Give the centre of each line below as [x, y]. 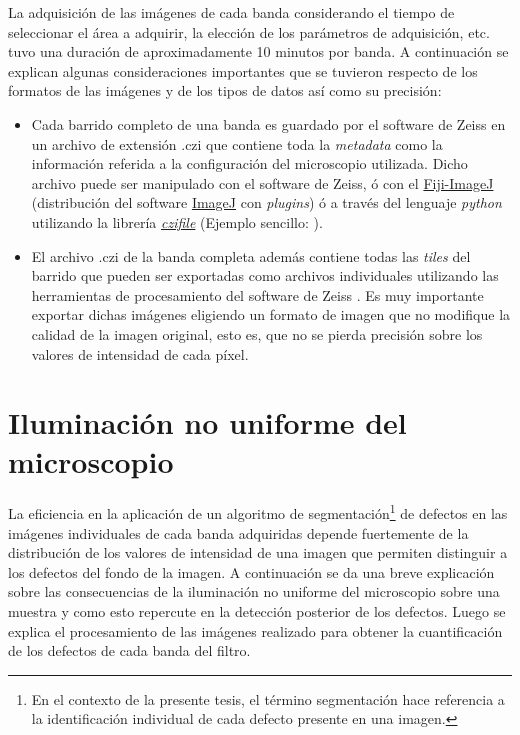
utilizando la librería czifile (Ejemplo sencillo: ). [177, 221]
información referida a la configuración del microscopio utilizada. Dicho [249, 163]
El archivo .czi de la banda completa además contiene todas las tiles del [251, 255]
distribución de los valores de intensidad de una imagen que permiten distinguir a [258, 552]
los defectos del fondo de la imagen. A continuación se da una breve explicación [251, 571]
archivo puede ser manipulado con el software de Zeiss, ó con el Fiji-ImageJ [262, 182]
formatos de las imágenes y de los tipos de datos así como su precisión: [225, 90]
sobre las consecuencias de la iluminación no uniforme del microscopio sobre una [254, 591]
